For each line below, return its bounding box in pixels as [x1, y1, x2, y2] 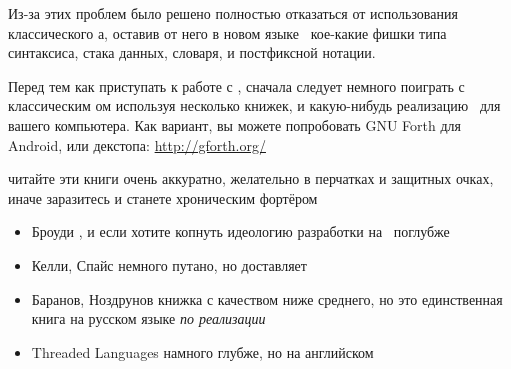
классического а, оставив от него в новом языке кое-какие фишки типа [8, 22, 447, 43]
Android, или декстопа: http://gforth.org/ [8, 134, 266, 155]
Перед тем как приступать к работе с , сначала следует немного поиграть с [8, 75, 465, 96]
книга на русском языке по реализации [31, 308, 266, 329]
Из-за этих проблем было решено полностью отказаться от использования [8, 3, 458, 23]
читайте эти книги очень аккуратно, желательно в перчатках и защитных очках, [8, 168, 494, 189]
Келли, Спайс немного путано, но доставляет [31, 254, 307, 275]
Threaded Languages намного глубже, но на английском [31, 341, 374, 362]
